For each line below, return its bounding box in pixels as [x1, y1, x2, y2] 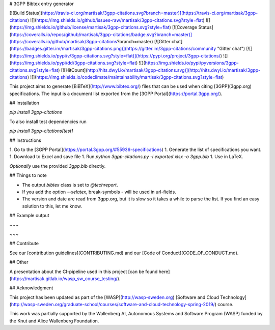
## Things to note [9, 172, 47, 178]
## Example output [9, 213, 49, 219]
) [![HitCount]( [58, 67, 88, 73]
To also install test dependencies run [9, 118, 87, 125]
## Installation [9, 100, 39, 106]
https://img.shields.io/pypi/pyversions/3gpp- [145, 60, 239, 66]
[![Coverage [172, 24, 198, 31]
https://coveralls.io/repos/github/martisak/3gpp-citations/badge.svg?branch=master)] [11, 31, 193, 38]
